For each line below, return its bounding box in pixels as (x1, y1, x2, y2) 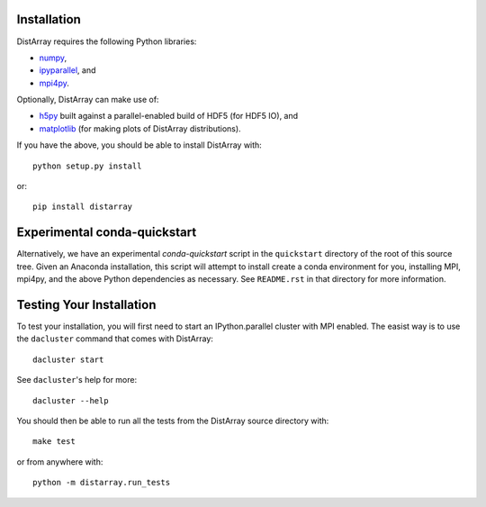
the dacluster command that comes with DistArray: (16, 333, 213, 344)
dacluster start (32, 354, 104, 365)
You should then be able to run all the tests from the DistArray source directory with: (16, 415, 329, 426)
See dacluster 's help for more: (16, 375, 138, 385)
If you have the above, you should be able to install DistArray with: (16, 140, 263, 150)
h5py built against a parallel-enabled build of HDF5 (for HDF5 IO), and (39, 111, 299, 122)
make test (32, 437, 76, 447)
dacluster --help (32, 395, 109, 405)
